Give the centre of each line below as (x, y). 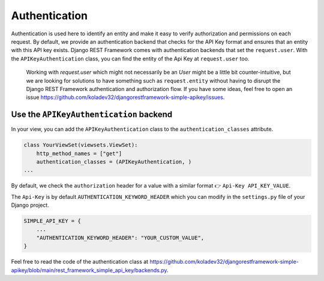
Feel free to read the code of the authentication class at (80, 262)
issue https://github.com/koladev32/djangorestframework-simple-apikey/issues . (125, 97)
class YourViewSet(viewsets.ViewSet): (81, 145)
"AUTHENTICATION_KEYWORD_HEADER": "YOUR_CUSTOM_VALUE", (120, 238)
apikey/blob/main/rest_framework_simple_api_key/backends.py (89, 270)
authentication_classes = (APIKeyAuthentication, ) (114, 161)
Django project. (30, 205)
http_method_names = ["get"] (79, 153)
